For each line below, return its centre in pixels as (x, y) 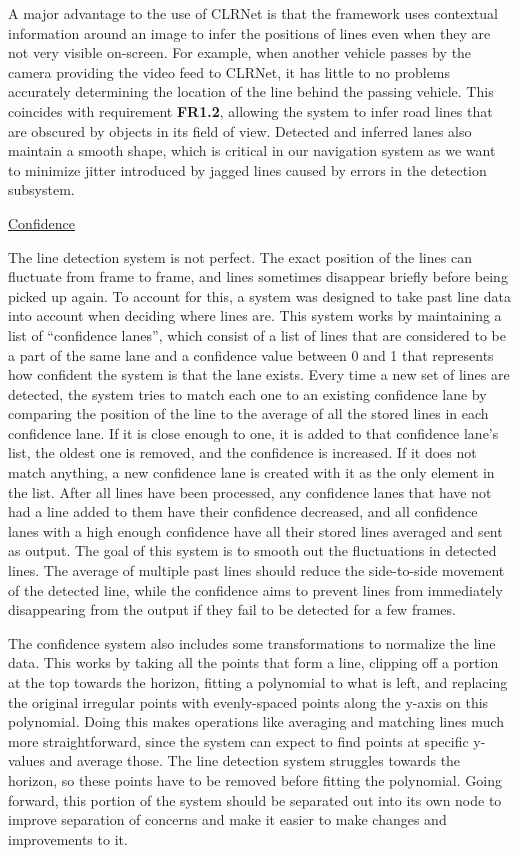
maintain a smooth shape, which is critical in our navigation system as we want (252, 150)
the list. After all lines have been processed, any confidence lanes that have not (250, 491)
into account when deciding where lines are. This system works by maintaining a (255, 315)
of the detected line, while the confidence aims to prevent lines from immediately (255, 589)
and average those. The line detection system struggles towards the (255, 760)
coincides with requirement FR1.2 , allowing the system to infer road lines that (250, 110)
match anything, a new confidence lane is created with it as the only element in (251, 472)
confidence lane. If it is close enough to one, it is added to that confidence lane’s (253, 432)
